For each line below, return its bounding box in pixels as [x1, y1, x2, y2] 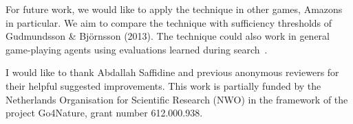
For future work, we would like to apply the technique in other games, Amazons [6, 2, 343, 16]
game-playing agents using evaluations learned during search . [6, 42, 268, 56]
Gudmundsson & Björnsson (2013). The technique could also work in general [6, 29, 330, 43]
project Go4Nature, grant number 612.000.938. [6, 106, 203, 120]
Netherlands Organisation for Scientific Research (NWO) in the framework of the [6, 92, 348, 106]
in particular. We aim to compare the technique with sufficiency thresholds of [6, 15, 332, 29]
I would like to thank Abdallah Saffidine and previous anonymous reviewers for [6, 65, 339, 79]
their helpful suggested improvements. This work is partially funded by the [6, 78, 321, 92]
